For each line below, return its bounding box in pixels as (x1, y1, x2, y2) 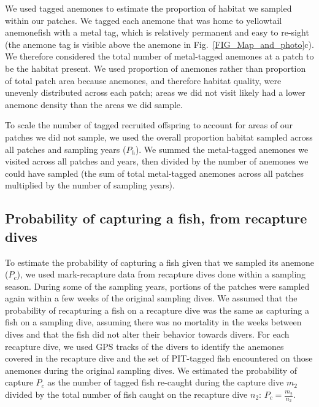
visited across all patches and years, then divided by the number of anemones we (5, 155, 309, 168)
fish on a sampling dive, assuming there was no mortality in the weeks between (5, 316, 302, 328)
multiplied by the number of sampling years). (5, 179, 175, 192)
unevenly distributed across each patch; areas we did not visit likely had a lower (5, 86, 306, 99)
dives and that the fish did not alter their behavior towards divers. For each (5, 328, 290, 341)
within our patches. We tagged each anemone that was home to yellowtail (5, 14, 282, 26)
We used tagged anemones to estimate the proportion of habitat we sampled (5, 2, 292, 14)
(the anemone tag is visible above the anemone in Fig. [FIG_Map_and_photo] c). (5, 37, 314, 50)
